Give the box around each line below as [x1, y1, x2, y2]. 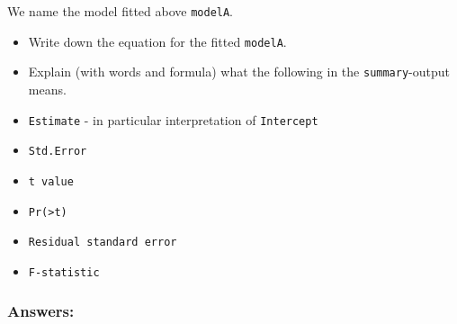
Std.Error [28, 145, 87, 158]
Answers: [7, 300, 75, 322]
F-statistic [28, 265, 100, 279]
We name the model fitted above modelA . [7, 2, 234, 20]
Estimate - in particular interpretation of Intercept [28, 110, 318, 129]
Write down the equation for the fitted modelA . [28, 31, 287, 50]
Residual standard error [28, 236, 177, 249]
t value [28, 175, 74, 188]
